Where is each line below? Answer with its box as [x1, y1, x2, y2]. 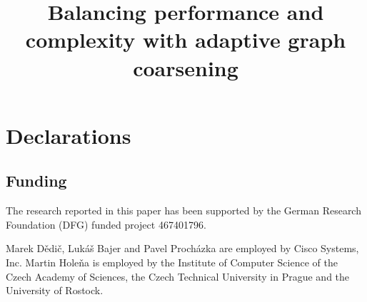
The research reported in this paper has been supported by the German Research [6, 203, 361, 218]
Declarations [6, 120, 131, 150]
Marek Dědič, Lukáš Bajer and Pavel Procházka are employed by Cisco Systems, [6, 241, 359, 256]
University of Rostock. [6, 283, 104, 298]
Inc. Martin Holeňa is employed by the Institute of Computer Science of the [6, 254, 338, 269]
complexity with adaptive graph [25, 25, 346, 54]
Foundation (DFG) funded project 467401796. [6, 217, 206, 231]
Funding [6, 170, 67, 192]
